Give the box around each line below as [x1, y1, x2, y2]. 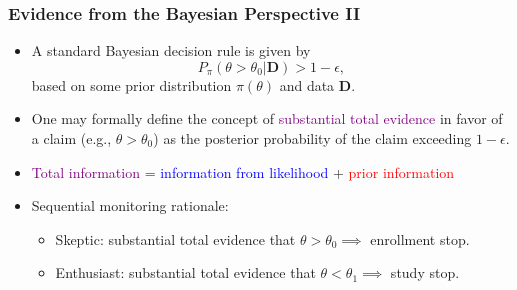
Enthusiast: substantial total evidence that [55, 262, 316, 283]
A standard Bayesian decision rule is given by [31, 40, 311, 61]
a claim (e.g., [31, 128, 112, 148]
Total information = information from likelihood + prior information [31, 161, 455, 182]
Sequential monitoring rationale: [31, 195, 229, 216]
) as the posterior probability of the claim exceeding [153, 128, 472, 148]
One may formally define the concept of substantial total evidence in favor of [31, 108, 503, 129]
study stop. [390, 262, 460, 283]
